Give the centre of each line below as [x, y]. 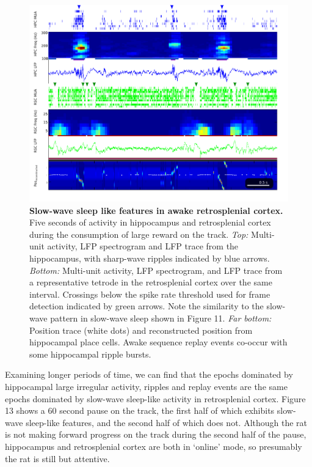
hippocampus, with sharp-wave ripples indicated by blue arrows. [150, 258]
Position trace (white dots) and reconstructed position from [141, 330]
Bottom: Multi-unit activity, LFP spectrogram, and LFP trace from [156, 270]
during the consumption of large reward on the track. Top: [139, 234]
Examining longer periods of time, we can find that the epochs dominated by [149, 374]
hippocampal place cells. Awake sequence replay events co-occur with [158, 342]
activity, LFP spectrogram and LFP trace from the [143, 246]
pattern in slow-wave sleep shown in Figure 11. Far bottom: [161, 318]
